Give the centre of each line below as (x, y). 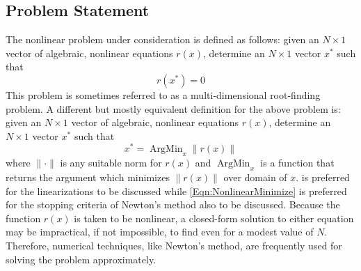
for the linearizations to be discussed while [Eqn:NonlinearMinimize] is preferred (176, 191)
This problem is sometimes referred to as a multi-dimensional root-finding (163, 94)
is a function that (297, 163)
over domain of (255, 177)
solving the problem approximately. (81, 259)
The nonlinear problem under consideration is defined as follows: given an (162, 39)
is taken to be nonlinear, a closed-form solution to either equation (214, 218)
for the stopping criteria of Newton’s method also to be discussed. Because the (173, 204)
